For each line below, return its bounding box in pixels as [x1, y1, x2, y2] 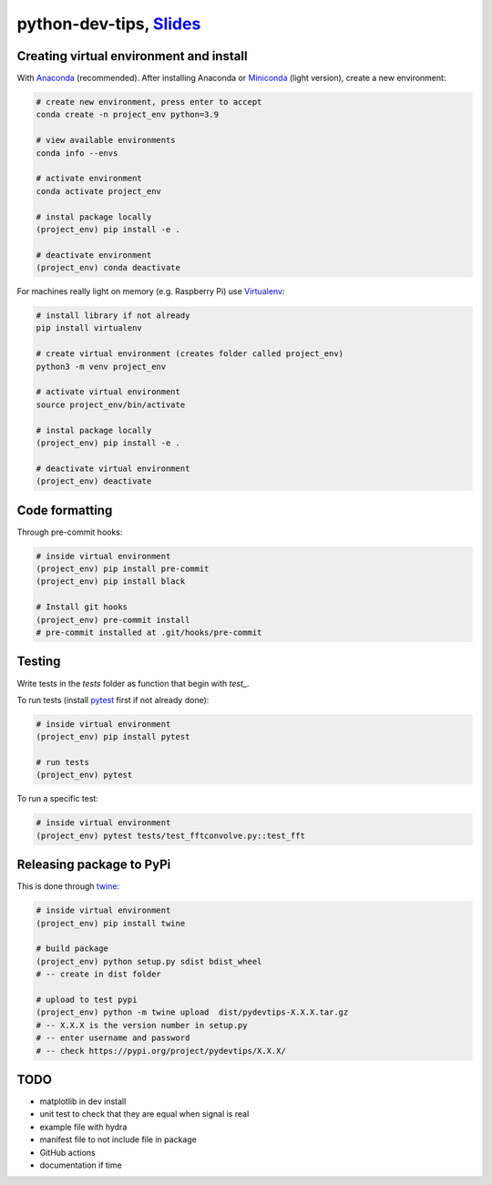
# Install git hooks [36, 602, 128, 612]
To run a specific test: [16, 793, 99, 804]
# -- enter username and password [36, 1033, 190, 1043]
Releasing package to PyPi [16, 857, 171, 873]
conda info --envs [36, 148, 118, 158]
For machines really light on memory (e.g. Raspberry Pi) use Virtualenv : [16, 286, 285, 297]
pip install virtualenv [36, 323, 143, 333]
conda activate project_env [36, 186, 161, 196]
